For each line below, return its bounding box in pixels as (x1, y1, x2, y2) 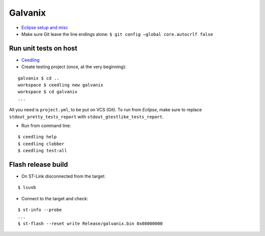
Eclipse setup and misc (21, 25, 68, 30)
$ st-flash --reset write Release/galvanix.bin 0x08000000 (18, 221, 163, 226)
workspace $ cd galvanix (18, 89, 78, 95)
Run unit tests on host (9, 44, 78, 52)
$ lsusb (18, 184, 36, 190)
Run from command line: (21, 123, 71, 129)
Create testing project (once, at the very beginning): (21, 64, 127, 70)
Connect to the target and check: (21, 195, 88, 201)
